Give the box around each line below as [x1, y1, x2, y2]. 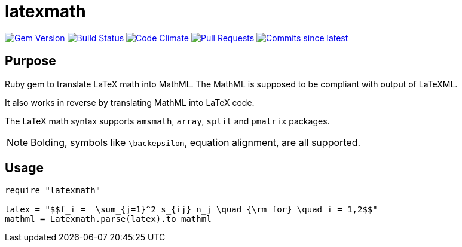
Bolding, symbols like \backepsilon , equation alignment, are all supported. [30, 136, 361, 148]
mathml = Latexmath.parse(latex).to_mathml [5, 214, 212, 224]
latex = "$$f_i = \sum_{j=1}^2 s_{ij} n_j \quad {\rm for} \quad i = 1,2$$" [5, 205, 378, 215]
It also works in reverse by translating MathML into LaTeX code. [5, 97, 255, 108]
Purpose [5, 53, 56, 69]
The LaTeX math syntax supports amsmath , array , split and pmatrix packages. [5, 115, 330, 126]
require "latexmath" [5, 185, 101, 196]
